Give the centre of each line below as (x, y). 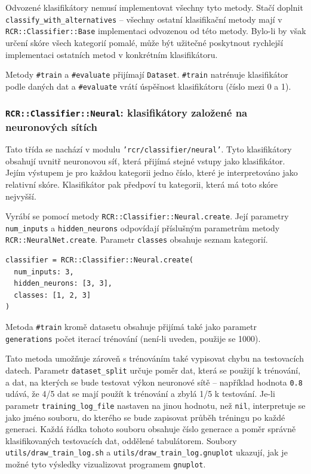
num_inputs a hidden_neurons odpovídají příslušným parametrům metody (143, 227)
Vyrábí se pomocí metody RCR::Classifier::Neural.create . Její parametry (147, 216)
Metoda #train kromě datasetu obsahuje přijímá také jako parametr (131, 327)
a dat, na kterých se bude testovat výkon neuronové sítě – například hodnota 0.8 (154, 382)
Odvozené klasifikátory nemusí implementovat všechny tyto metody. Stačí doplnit (154, 7)
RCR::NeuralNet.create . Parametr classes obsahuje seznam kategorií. (137, 239)
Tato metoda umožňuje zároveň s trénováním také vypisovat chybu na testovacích (155, 358)
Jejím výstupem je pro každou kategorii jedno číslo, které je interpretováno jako (152, 172)
